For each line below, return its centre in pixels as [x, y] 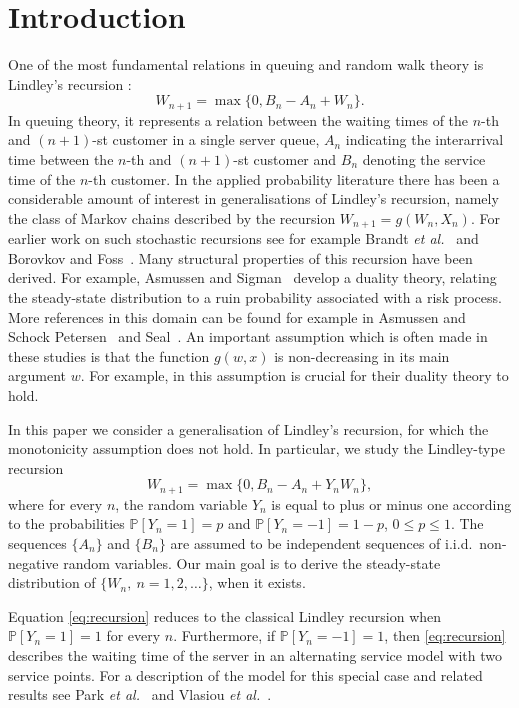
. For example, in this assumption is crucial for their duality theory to [294, 375]
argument [37, 375]
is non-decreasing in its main [362, 355]
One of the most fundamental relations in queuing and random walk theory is [246, 64]
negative [33, 562]
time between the [61, 158]
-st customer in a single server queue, [206, 139]
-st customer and [285, 158]
